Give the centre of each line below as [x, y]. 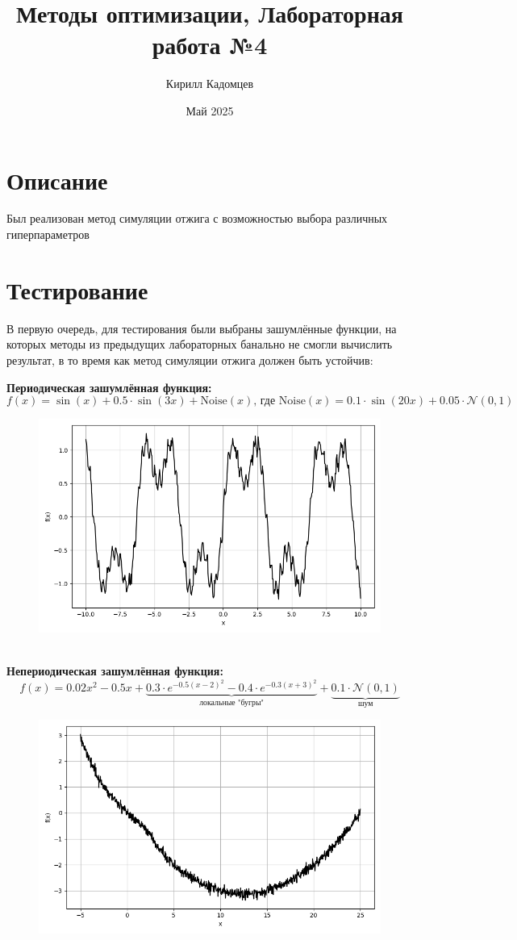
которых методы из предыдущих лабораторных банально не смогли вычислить [200, 344]
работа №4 [210, 45]
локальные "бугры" [232, 703]
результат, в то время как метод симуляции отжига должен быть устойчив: [190, 359]
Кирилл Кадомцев [210, 84]
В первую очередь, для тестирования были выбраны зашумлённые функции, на [202, 328]
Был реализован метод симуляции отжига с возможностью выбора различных [197, 218]
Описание [57, 180]
